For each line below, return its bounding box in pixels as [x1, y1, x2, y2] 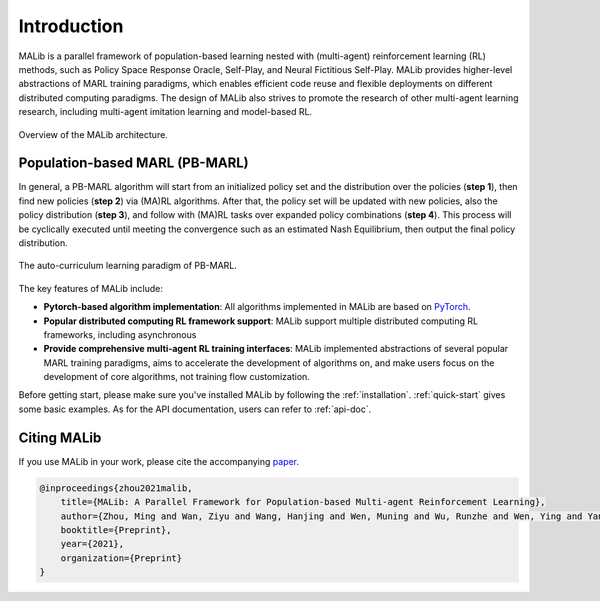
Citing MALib [18, 429, 102, 446]
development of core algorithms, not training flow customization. [43, 371, 310, 383]
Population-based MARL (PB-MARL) [18, 155, 249, 172]
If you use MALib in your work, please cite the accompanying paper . [18, 455, 300, 467]
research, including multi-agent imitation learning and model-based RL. [18, 106, 313, 118]
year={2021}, [60, 538, 125, 550]
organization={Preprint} [60, 552, 183, 564]
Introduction [18, 15, 124, 37]
